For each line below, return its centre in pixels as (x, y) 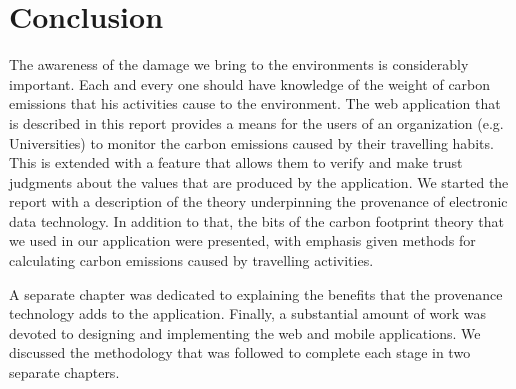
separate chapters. (64, 372)
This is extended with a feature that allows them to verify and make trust (236, 162)
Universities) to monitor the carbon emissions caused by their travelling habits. (251, 142)
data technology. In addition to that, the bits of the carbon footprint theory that (256, 220)
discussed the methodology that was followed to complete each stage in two (240, 352)
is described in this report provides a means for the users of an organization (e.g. (256, 122)
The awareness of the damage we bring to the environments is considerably (239, 64)
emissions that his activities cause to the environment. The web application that (255, 103)
